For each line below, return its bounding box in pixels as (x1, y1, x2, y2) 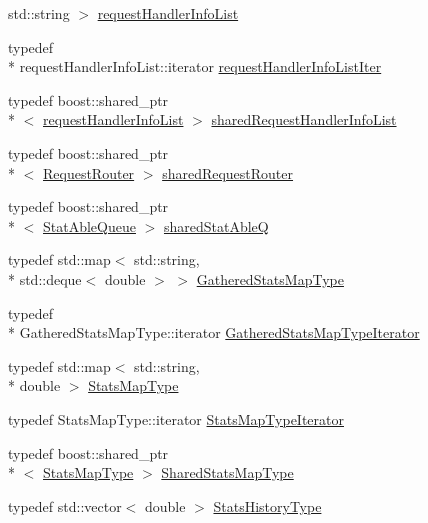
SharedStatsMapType (161, 462, 294, 483)
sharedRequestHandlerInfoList (211, 109, 397, 130)
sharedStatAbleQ (163, 215, 269, 236)
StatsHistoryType (213, 495, 322, 516)
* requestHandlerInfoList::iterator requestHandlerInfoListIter (8, 56, 382, 77)
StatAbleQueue (43, 215, 136, 236)
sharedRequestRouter (162, 162, 294, 183)
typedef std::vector (8, 495, 122, 516)
